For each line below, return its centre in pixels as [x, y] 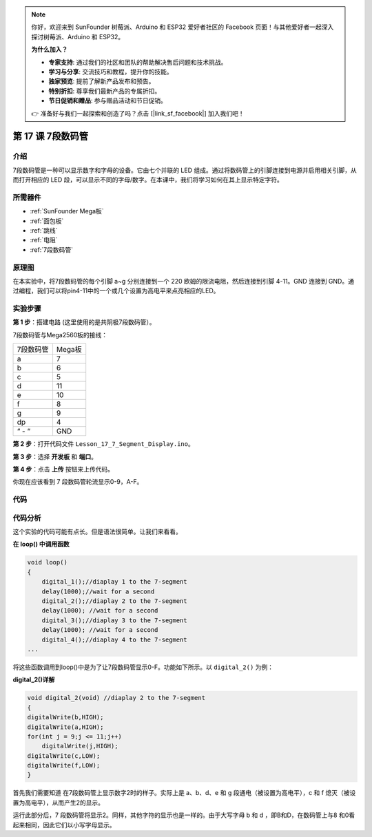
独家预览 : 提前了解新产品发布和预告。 [102, 81]
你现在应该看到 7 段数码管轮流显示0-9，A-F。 [78, 482]
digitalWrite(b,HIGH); [65, 717]
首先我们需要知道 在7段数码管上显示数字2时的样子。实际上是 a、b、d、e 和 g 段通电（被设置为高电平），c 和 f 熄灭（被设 [184, 793]
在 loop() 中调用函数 [41, 544]
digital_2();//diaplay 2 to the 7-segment [114, 601]
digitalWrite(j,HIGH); [80, 746]
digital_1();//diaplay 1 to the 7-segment [114, 582]
